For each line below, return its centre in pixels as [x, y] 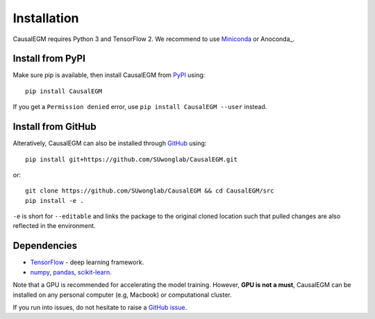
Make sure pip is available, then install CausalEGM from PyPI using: [109, 75]
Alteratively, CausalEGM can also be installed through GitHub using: [110, 143]
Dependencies [45, 246]
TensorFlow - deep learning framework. [87, 262]
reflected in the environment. [55, 226]
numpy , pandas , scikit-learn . [71, 272]
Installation [46, 18]
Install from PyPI [49, 59]
